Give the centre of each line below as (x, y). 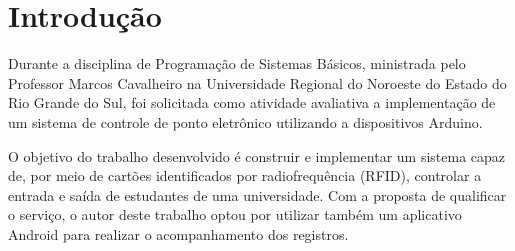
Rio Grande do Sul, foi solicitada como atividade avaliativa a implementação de (252, 102)
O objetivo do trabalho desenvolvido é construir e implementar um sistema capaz (257, 155)
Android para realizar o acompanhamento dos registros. (178, 233)
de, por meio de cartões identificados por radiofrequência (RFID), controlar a (245, 175)
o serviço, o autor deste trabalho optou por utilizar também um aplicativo (235, 214)
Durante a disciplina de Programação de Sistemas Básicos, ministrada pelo (237, 63)
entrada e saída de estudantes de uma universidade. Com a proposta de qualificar (257, 194)
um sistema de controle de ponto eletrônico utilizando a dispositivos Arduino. (245, 121)
